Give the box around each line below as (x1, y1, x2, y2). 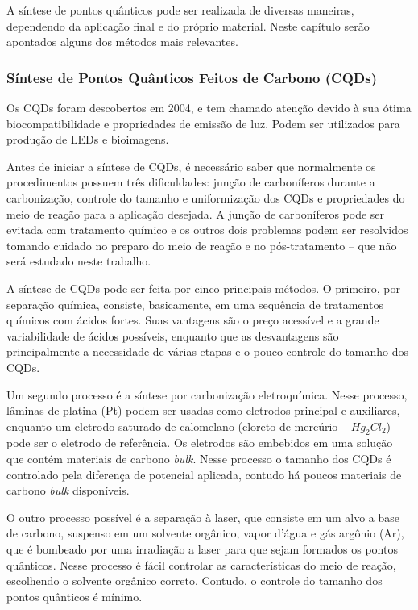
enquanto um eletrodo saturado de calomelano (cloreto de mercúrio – (6, 417, 347, 434)
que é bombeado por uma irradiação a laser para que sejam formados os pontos (6, 541, 398, 558)
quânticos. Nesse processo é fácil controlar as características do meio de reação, (6, 556, 396, 573)
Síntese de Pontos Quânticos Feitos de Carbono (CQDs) (6, 67, 378, 87)
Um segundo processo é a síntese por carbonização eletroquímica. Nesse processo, (6, 386, 408, 403)
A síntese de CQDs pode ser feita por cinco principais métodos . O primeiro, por (6, 279, 400, 296)
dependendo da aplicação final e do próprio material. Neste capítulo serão (6, 17, 370, 34)
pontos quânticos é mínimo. (6, 587, 143, 604)
